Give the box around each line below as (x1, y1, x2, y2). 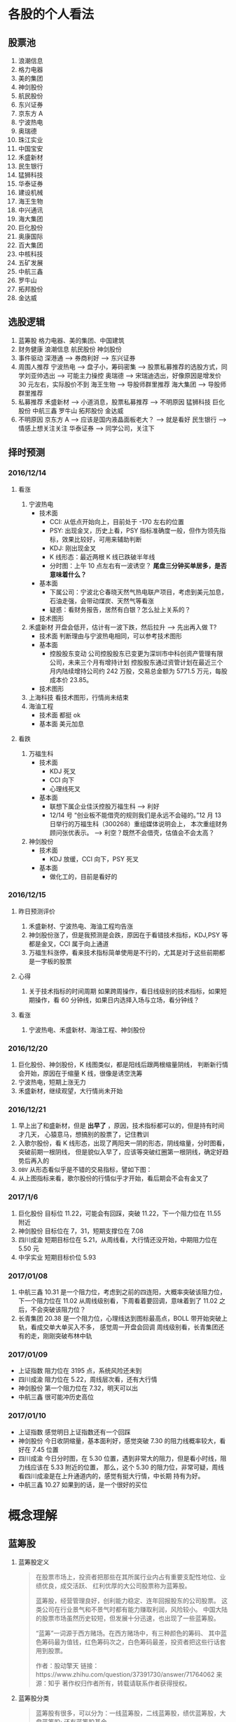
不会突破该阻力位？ (30, 1305, 86, 1314)
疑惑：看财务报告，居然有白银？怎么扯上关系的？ (49, 605, 191, 613)
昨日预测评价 (18, 907, 55, 915)
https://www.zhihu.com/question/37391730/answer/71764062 (35, 1670, 215, 1678)
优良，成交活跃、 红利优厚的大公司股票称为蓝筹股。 (41, 1581, 191, 1590)
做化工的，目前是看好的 (49, 872, 118, 880)
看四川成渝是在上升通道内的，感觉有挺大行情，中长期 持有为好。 (18, 1471, 204, 1480)
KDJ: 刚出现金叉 (49, 544, 97, 552)
